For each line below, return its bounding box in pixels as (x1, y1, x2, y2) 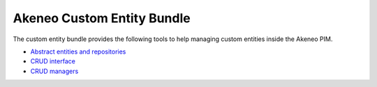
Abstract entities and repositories (30, 47, 126, 56)
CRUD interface (30, 57, 76, 65)
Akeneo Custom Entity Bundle (13, 10, 191, 26)
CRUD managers (30, 67, 79, 75)
